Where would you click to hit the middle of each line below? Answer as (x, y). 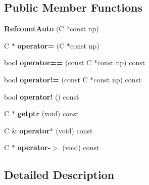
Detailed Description (59, 175)
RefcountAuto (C (34, 29)
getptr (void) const (48, 113)
